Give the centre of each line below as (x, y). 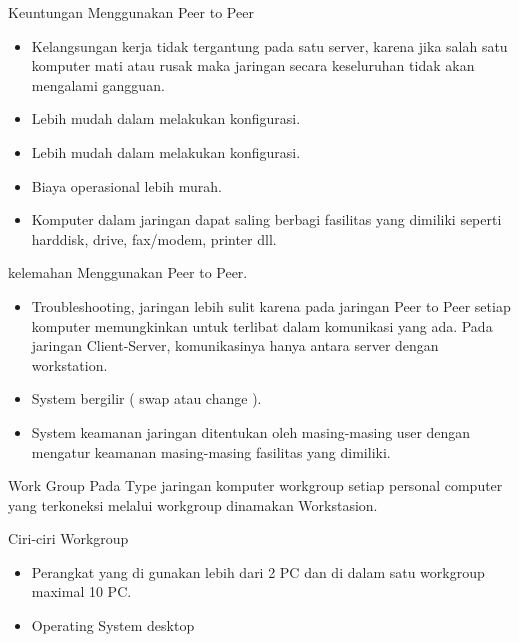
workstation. (69, 364)
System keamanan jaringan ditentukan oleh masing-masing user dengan (251, 431)
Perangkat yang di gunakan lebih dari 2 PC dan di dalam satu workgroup (258, 571)
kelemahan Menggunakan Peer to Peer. (128, 272)
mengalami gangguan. (98, 84)
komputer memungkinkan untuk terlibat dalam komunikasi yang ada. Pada (262, 325)
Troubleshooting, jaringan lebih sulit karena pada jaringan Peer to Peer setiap (271, 305)
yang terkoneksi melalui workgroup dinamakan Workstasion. (193, 504)
